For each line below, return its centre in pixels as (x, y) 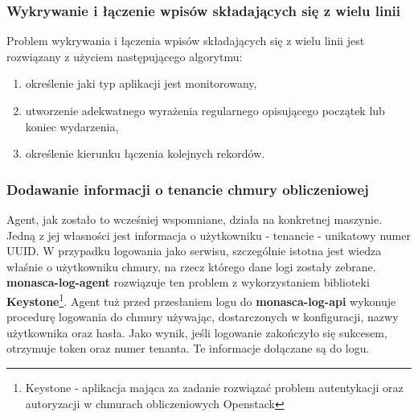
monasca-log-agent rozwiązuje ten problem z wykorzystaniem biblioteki (188, 282)
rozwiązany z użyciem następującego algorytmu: (125, 56)
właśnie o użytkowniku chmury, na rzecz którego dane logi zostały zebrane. (191, 266)
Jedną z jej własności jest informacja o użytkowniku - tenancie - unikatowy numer (209, 235)
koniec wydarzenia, (72, 126)
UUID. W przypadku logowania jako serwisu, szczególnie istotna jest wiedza (194, 251)
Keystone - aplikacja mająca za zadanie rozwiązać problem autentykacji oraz (214, 387)
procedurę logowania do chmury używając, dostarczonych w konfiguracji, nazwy (203, 317)
